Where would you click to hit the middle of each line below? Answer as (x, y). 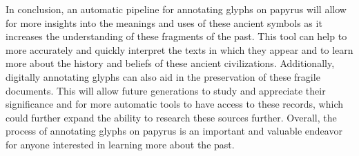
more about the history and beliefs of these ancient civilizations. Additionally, (170, 63)
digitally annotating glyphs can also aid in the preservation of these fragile (163, 76)
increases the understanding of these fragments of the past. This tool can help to (176, 36)
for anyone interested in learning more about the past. (120, 144)
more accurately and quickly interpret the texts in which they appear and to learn (179, 49)
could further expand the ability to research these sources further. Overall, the (171, 117)
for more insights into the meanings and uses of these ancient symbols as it (164, 22)
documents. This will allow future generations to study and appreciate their (166, 90)
